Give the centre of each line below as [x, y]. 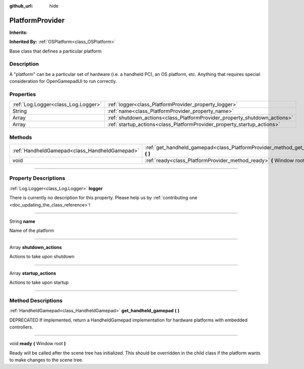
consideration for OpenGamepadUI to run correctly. [63, 81]
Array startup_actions [33, 273]
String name [22, 221]
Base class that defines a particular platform [55, 51]
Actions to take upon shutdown [42, 257]
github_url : [21, 6]
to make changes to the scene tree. [46, 360]
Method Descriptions [36, 300]
